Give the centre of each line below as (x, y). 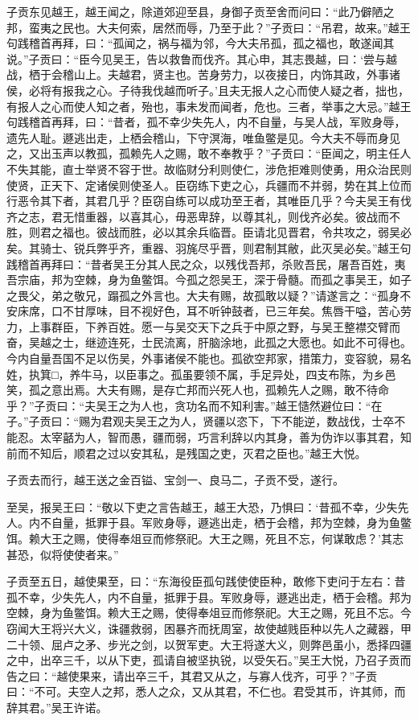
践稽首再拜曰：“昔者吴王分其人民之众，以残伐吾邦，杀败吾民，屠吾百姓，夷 (206, 263)
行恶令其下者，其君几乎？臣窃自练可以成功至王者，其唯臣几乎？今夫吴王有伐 (209, 201)
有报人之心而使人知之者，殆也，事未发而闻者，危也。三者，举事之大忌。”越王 (209, 106)
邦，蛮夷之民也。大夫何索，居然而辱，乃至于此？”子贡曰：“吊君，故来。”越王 (209, 27)
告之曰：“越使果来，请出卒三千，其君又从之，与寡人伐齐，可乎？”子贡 (192, 675)
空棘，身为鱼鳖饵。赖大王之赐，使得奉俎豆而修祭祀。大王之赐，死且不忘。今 (209, 613)
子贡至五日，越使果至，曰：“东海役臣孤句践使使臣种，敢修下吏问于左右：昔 (206, 581)
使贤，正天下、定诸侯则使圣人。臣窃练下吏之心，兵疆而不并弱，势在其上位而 (209, 185)
